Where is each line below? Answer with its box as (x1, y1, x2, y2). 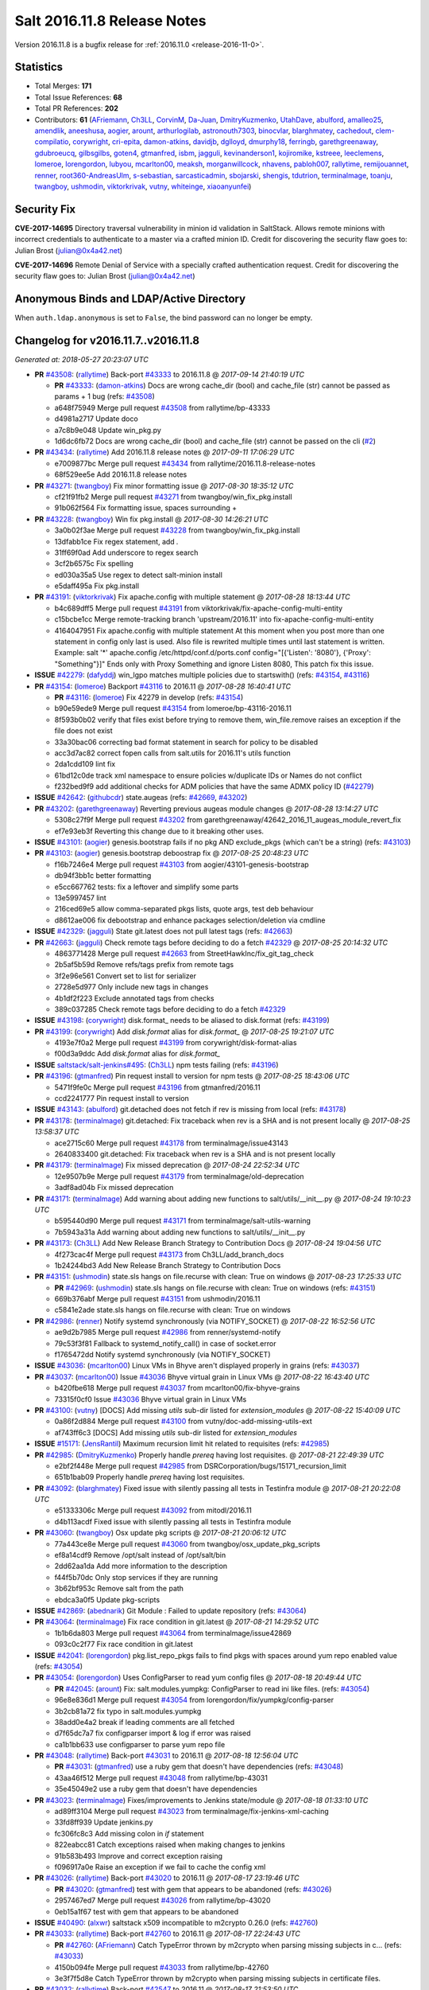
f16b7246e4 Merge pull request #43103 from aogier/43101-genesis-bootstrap (54, 860, 309, 869)
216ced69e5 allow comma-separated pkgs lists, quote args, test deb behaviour (54, 904, 314, 914)
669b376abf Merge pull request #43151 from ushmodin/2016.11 (54, 1294, 261, 1304)
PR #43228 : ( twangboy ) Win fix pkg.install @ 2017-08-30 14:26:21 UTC (34, 514, 269, 524)
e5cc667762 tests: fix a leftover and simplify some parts (54, 882, 239, 892)
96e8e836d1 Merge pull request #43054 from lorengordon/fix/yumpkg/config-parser (54, 1695, 334, 1705)
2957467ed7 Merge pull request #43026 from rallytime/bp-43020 (54, 1895, 271, 1906)
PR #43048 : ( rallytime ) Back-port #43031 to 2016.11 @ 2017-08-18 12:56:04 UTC (34, 1751, 299, 1761)
